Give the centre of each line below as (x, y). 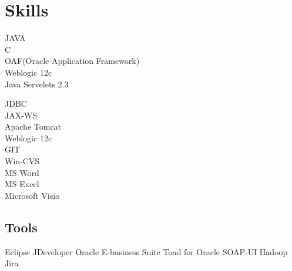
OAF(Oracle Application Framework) (72, 61)
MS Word (22, 172)
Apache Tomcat (33, 126)
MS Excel (22, 184)
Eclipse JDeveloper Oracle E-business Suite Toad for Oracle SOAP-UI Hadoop (146, 251)
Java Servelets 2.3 (37, 84)
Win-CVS (22, 161)
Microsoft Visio (32, 195)
